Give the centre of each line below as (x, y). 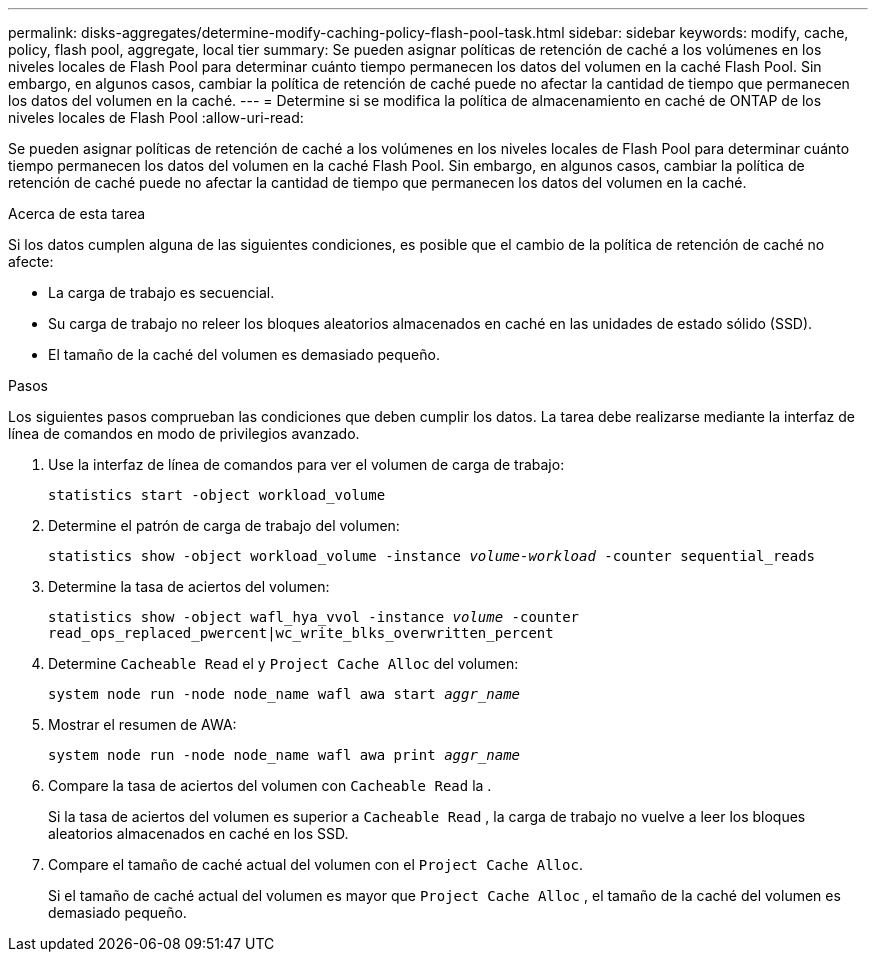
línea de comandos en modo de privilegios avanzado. (184, 433)
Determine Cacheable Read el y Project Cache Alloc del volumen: (283, 663)
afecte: (31, 261)
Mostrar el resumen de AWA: (142, 724)
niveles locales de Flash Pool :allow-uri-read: (156, 117)
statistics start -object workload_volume (217, 495)
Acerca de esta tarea (77, 213)
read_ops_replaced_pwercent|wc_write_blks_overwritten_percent (301, 633)
